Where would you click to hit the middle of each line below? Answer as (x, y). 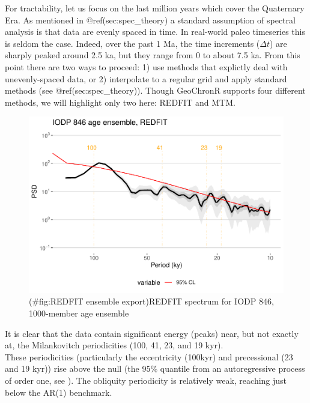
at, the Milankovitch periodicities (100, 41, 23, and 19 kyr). (114, 345)
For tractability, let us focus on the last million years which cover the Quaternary (155, 8)
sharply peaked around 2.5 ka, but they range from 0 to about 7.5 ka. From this (153, 55)
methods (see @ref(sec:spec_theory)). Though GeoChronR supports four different (155, 90)
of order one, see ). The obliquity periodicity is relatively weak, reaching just (146, 380)
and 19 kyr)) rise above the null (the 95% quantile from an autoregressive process (155, 368)
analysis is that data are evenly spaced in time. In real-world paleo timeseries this (155, 32)
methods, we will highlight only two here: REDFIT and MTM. (120, 102)
